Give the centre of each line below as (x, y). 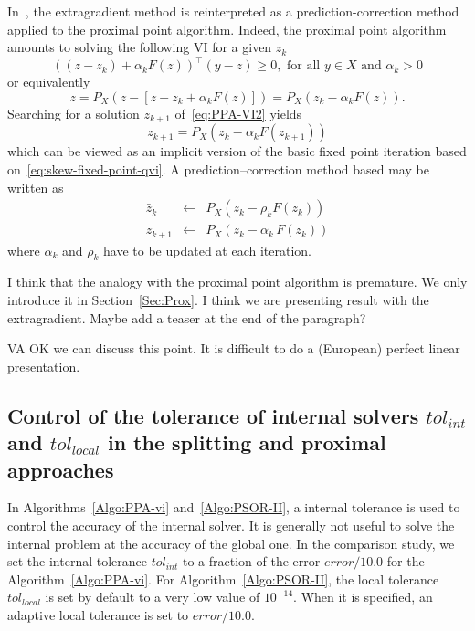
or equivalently (49, 82)
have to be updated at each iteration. (207, 250)
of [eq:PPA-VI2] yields (238, 113)
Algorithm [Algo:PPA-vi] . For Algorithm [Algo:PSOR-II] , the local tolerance (223, 578)
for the (406, 561)
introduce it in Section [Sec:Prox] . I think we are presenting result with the (218, 300)
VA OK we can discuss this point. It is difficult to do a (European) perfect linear (234, 348)
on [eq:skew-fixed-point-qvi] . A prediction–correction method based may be (218, 168)
